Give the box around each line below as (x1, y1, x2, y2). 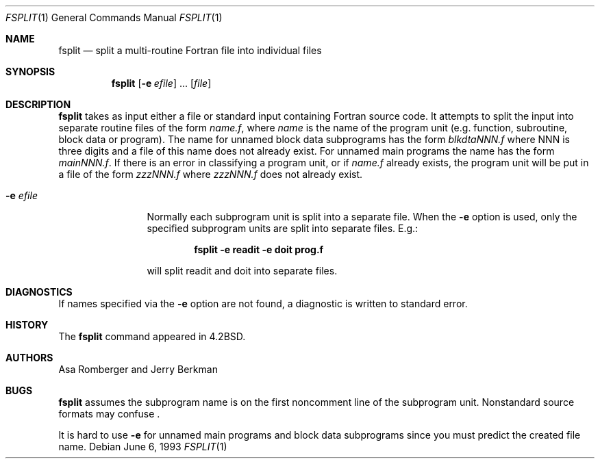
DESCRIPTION (5, 99, 71, 110)
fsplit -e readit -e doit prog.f (194, 244, 324, 255)
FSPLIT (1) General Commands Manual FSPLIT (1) (5, 12, 223, 23)
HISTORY (5, 319, 49, 331)
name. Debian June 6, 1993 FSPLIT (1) (58, 441, 227, 452)
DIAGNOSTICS (5, 286, 73, 298)
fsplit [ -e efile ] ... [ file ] (111, 77, 212, 89)
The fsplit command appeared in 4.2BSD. (58, 331, 246, 342)
